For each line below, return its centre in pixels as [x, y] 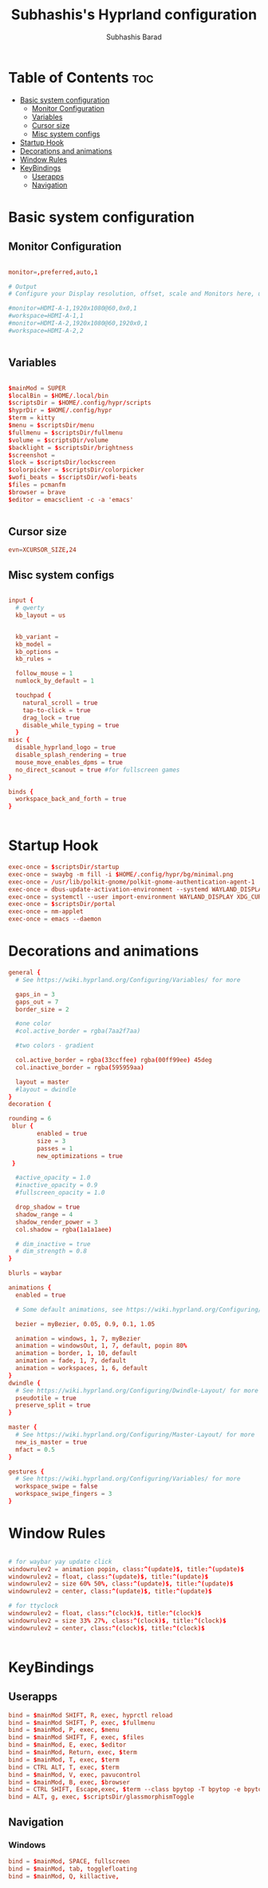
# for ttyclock [33, 1606]
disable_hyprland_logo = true [65, 748]
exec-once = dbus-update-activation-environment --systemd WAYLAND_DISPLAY [137, 889]
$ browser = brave [37, 492]
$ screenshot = [32, 455]
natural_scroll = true [60, 703]
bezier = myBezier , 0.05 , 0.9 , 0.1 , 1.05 [85, 1324]
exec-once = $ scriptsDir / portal [62, 904]
